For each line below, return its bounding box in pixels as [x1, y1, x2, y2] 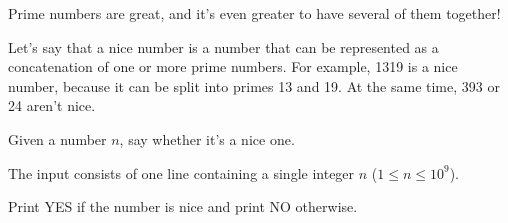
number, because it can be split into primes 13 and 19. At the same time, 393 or [8, 75, 500, 96]
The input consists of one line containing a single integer [8, 162, 355, 183]
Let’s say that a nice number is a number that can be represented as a [8, 36, 439, 57]
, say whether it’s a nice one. [119, 128, 295, 149]
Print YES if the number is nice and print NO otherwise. [8, 196, 358, 217]
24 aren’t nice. [8, 95, 96, 116]
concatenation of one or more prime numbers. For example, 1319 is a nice [8, 56, 458, 77]
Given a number [8, 128, 107, 149]
